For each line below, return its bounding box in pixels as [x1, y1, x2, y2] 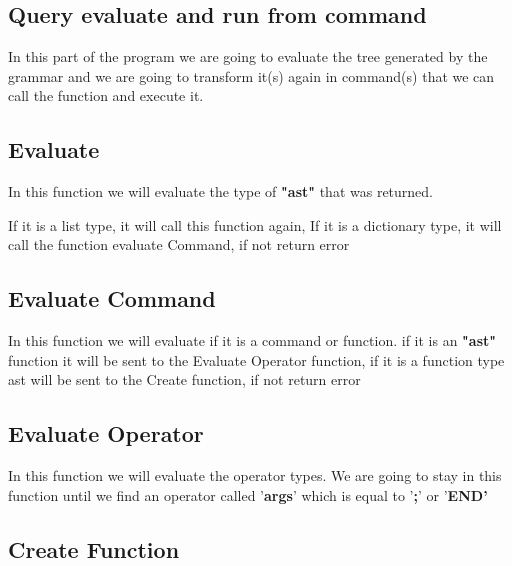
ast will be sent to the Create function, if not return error [8, 369, 361, 390]
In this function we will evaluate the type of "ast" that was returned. [8, 181, 433, 202]
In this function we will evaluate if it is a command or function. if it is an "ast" [8, 330, 497, 351]
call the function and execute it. [8, 85, 204, 106]
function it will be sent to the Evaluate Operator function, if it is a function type [8, 349, 505, 370]
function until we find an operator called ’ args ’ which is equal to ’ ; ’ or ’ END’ [8, 484, 488, 505]
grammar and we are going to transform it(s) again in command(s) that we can [8, 65, 495, 86]
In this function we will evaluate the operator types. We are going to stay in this [8, 465, 502, 486]
